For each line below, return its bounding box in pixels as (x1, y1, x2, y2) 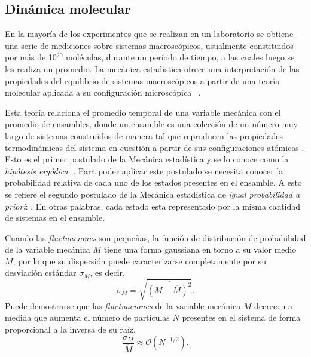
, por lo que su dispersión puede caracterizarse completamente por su (13, 254, 266, 267)
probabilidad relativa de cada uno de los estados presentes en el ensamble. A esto (5, 176, 302, 189)
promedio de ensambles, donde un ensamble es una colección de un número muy (5, 118, 298, 130)
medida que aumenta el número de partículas (5, 311, 170, 324)
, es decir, (90, 266, 125, 279)
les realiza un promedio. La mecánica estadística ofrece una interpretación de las (5, 62, 300, 75)
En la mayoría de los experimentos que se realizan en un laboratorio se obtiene (5, 27, 294, 40)
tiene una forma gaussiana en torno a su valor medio (103, 243, 297, 256)
